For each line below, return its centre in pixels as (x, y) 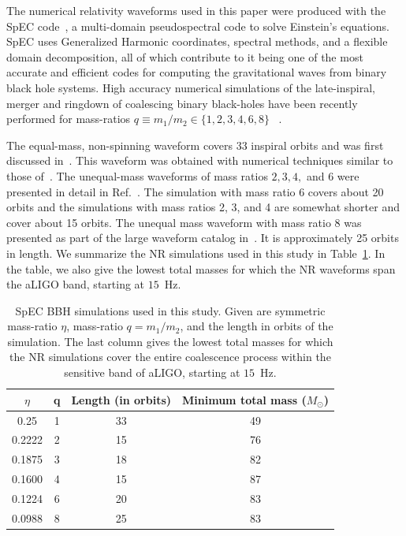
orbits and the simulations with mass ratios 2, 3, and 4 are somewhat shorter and (203, 207)
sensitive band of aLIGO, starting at (152, 372)
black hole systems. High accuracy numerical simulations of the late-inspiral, (191, 87)
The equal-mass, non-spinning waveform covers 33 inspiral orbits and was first (195, 145)
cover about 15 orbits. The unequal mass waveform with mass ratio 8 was (184, 222)
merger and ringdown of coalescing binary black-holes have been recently (182, 103)
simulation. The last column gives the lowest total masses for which (170, 341)
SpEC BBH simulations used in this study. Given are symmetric (170, 310)
